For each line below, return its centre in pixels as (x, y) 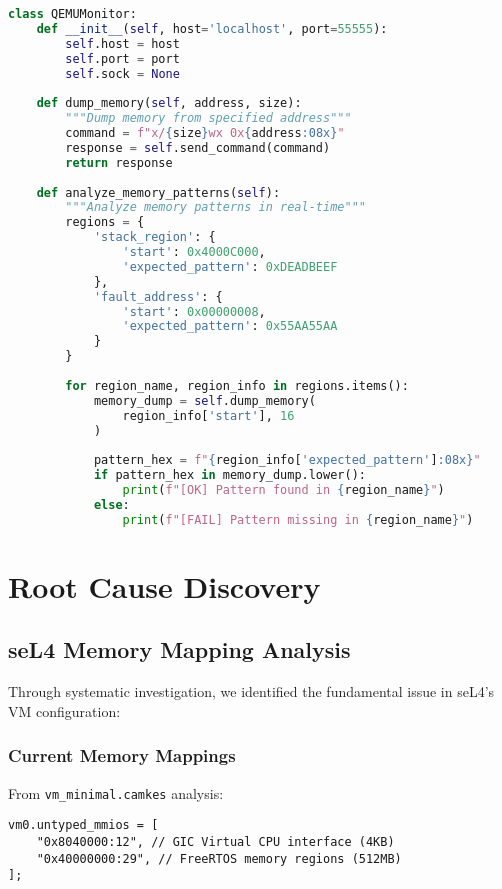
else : (111, 504)
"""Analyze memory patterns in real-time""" (215, 207)
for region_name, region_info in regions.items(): (237, 385)
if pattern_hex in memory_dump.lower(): (229, 475)
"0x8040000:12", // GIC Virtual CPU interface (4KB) (215, 841)
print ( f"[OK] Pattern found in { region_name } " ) (283, 490)
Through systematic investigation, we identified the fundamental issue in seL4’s (251, 691)
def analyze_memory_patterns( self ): (158, 192)
